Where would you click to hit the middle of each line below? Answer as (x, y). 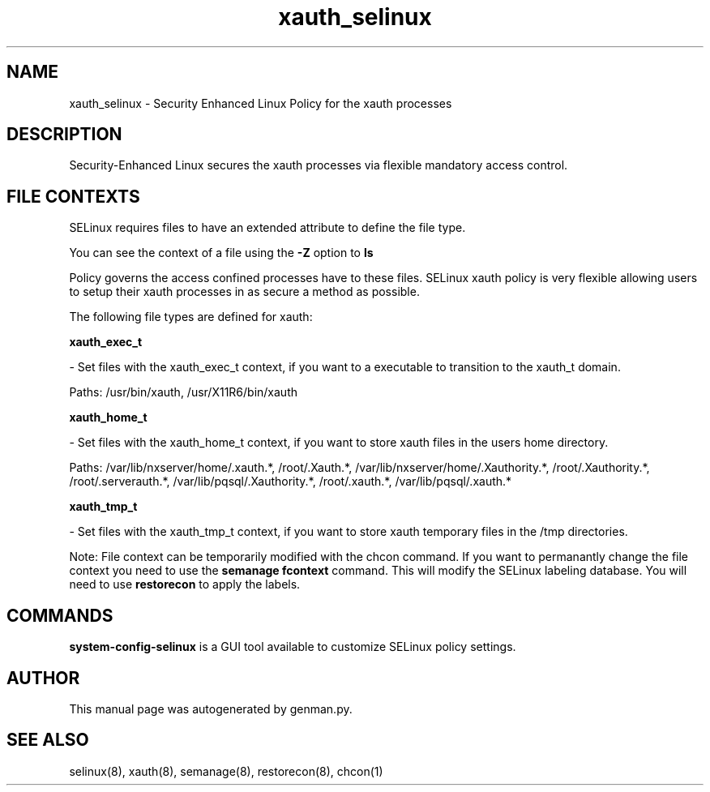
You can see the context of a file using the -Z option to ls (221, 253)
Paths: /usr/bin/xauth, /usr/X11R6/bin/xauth (184, 392)
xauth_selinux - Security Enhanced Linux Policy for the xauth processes (261, 103)
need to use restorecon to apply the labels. (185, 584)
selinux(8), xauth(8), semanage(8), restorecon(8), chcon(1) (226, 771)
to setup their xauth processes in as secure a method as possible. (244, 292)
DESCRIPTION (64, 135)
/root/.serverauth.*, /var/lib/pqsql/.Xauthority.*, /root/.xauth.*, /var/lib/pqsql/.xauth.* (291, 482)
